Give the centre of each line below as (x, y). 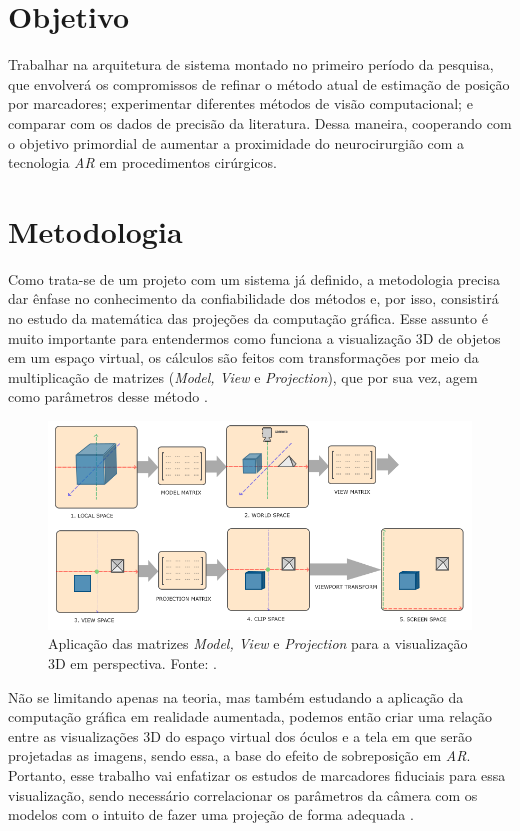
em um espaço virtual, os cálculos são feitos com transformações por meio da (243, 357)
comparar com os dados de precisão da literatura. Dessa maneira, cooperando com (260, 122)
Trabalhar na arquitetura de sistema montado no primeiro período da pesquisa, (251, 64)
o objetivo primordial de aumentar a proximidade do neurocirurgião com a (236, 142)
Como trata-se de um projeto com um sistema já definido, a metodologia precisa (254, 278)
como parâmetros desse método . (108, 396)
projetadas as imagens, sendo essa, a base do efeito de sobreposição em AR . (239, 755)
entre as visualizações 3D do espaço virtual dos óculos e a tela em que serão (240, 735)
